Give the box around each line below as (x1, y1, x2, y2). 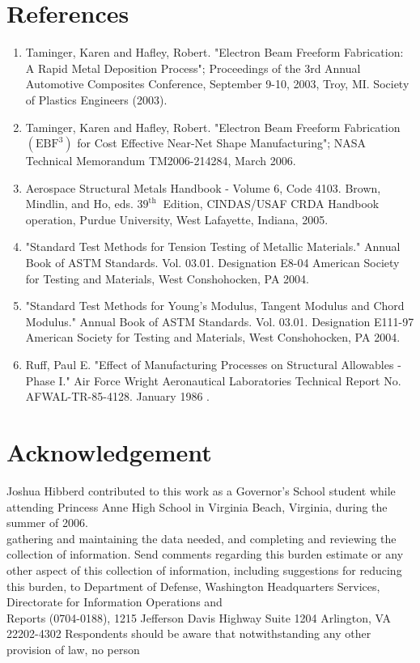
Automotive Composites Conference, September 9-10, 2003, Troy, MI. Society (25, 75, 409, 92)
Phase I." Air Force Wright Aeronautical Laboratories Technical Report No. (25, 372, 401, 389)
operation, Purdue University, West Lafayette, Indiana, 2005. (25, 210, 329, 227)
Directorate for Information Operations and (6, 593, 223, 610)
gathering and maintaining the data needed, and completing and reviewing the (6, 529, 397, 546)
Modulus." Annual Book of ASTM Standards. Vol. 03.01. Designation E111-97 (25, 312, 414, 329)
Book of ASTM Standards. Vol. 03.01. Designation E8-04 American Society (25, 254, 400, 271)
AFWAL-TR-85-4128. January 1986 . (25, 388, 210, 405)
